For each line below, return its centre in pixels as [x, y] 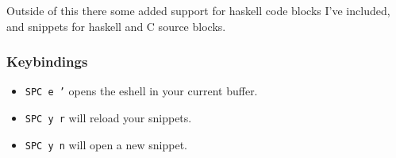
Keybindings [47, 62]
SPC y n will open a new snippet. [106, 144]
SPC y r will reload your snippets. [108, 118]
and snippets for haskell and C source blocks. [116, 26]
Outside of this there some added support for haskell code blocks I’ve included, [198, 10]
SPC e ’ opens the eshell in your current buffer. [141, 91]
